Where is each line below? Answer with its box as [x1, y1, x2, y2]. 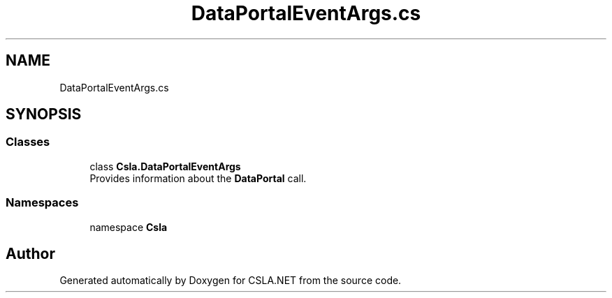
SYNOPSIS [6, 105, 82, 124]
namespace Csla [89, 221, 168, 233]
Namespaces [6, 195, 79, 210]
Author [6, 244, 55, 262]
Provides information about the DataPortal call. [89, 172, 307, 184]
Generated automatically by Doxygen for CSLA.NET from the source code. [59, 274, 402, 287]
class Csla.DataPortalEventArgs [89, 160, 241, 172]
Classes [6, 135, 50, 149]
